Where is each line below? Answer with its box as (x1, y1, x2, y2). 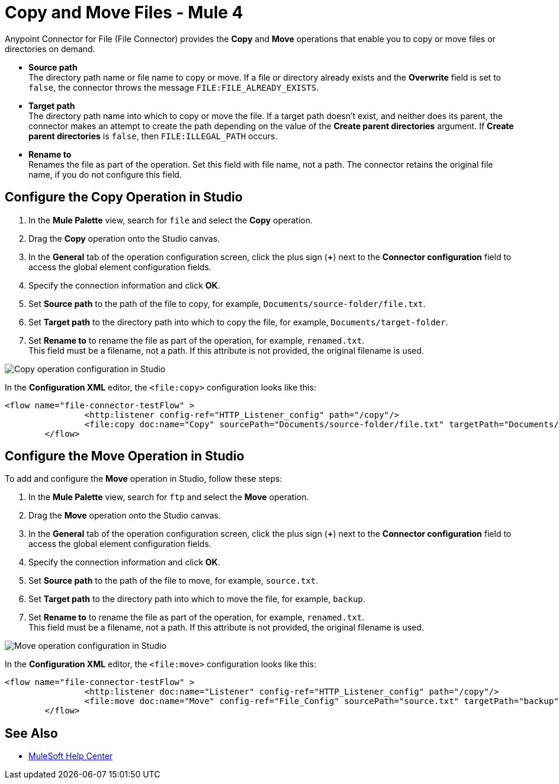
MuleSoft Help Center (28, 751, 113, 761)
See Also (5, 725, 58, 741)
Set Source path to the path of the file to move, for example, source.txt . (28, 575, 319, 586)
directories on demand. (5, 43, 95, 54)
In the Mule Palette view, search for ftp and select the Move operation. (28, 492, 309, 503)
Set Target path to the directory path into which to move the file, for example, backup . (28, 594, 365, 604)
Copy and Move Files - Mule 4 (5, 2, 243, 23)
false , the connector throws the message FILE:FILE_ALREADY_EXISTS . (28, 82, 319, 92)
